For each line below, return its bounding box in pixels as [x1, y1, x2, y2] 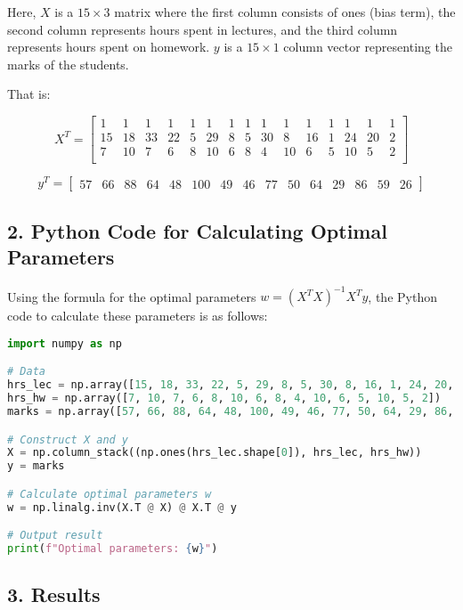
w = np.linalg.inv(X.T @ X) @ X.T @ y [7, 500, 237, 514]
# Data [7, 365, 45, 378]
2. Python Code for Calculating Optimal [7, 216, 387, 244]
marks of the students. [7, 54, 129, 73]
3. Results [7, 581, 101, 608]
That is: [7, 85, 51, 103]
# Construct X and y [7, 433, 129, 446]
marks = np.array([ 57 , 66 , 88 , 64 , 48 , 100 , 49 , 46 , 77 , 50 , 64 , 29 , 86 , [7, 405, 454, 419]
